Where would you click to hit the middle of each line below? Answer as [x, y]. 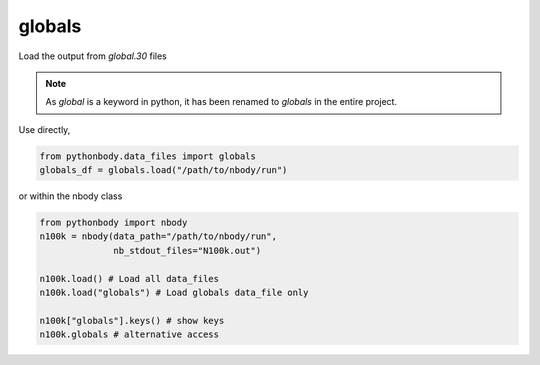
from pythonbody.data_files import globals [148, 156]
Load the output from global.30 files [92, 56]
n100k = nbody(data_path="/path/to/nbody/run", [158, 236]
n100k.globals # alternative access [129, 334]
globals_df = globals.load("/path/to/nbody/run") [163, 170]
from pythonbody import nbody [113, 223]
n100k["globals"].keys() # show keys [132, 320]
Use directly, [44, 129]
